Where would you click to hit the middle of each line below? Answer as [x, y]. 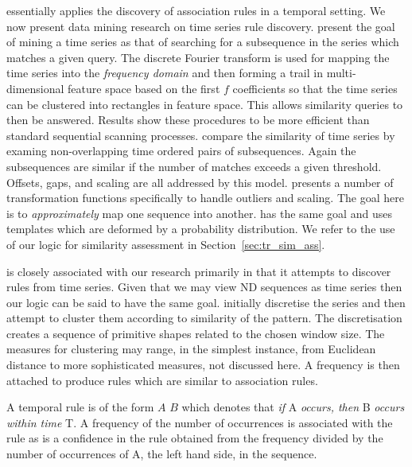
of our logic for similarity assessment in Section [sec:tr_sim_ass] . [166, 244]
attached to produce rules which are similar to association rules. [162, 380]
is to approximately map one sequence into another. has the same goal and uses [199, 213]
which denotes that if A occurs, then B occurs [293, 407]
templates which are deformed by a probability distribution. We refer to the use [201, 229]
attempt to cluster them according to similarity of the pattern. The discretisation [204, 318]
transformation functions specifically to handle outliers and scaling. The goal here [205, 198]
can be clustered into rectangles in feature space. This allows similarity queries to [205, 104]
